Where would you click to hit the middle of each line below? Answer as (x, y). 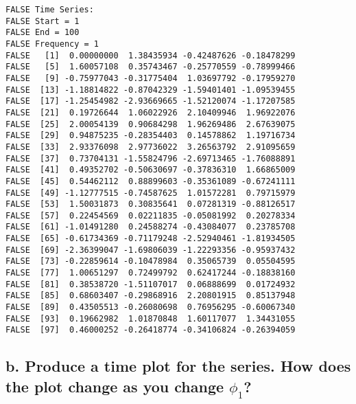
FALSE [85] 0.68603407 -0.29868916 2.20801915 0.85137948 (151, 296)
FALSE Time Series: (50, 10)
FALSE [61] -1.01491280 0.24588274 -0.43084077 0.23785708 (151, 227)
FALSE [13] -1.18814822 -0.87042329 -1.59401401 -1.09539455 (151, 90)
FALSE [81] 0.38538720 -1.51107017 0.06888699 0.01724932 (151, 284)
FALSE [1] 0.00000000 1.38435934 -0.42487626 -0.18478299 (151, 55)
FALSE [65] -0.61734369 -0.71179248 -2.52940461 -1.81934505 (151, 239)
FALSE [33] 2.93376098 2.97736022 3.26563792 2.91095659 (151, 147)
